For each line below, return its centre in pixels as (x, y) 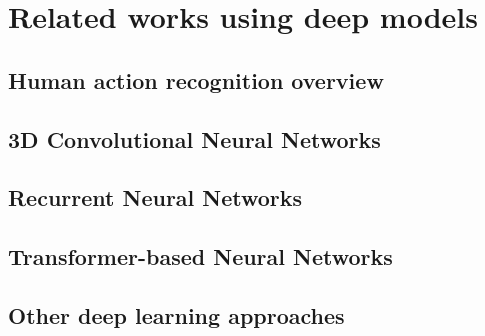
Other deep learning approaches (176, 314)
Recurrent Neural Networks (155, 197)
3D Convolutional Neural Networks (194, 138)
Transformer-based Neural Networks (200, 256)
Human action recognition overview (196, 79)
